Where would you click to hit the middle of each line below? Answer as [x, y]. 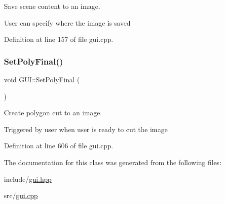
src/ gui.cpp [21, 195]
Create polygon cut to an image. [53, 113]
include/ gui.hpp [28, 179]
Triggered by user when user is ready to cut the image [86, 129]
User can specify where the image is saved [67, 22]
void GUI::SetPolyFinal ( [42, 79]
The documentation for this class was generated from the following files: [113, 162]
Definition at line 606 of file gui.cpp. [59, 146]
